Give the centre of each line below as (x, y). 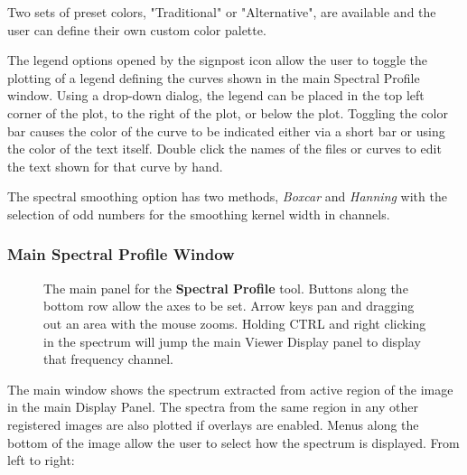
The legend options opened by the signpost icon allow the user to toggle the (218, 60)
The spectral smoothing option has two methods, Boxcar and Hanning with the (227, 196)
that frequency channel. (108, 359)
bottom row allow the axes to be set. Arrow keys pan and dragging (229, 306)
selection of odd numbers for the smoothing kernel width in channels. (199, 214)
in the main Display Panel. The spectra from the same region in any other (213, 407)
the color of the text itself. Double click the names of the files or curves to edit (224, 149)
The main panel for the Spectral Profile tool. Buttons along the (226, 288)
